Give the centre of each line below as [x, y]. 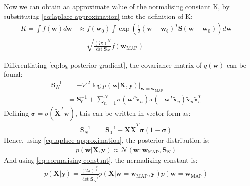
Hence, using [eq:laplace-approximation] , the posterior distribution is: [107, 140]
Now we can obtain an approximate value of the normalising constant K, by [117, 6]
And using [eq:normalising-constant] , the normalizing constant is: [101, 160]
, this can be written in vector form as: [133, 113]
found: [13, 74]
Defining [17, 113]
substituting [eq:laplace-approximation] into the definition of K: [98, 16]
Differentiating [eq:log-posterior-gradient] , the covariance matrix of [103, 64]
